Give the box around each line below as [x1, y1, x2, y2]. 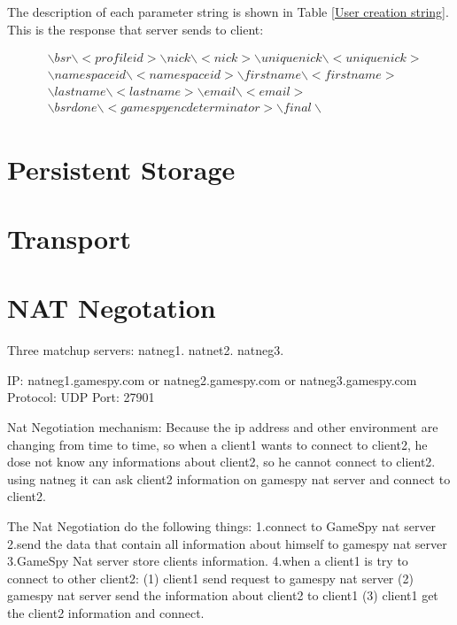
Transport [7, 220, 131, 256]
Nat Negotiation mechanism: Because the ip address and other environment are [7, 417, 438, 436]
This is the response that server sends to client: [7, 19, 264, 38]
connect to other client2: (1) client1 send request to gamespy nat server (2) [7, 568, 414, 587]
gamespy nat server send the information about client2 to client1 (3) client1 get [7, 586, 438, 605]
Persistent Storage [7, 150, 236, 187]
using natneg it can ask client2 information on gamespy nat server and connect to [7, 469, 451, 488]
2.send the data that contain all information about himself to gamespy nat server [7, 534, 447, 552]
